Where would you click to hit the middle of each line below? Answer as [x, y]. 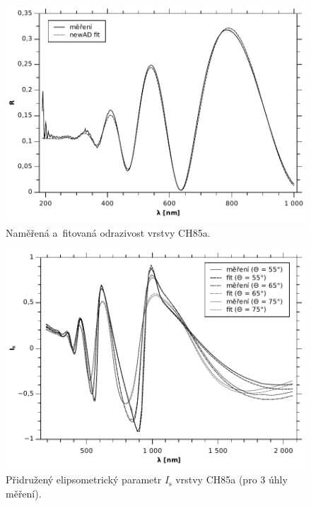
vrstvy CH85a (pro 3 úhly [231, 479]
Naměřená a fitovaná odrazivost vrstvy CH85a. [108, 232]
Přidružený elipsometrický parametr [84, 479]
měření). [24, 493]
